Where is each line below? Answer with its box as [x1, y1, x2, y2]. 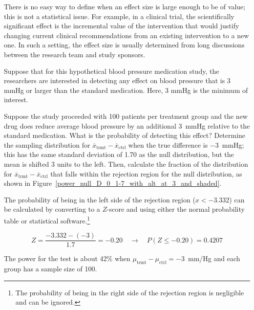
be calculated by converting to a [4, 204, 100, 214]
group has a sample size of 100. [4, 263, 97, 273]
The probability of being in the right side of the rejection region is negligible [15, 287, 244, 297]
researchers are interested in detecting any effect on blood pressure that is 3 [4, 75, 231, 86]
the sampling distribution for [4, 139, 90, 150]
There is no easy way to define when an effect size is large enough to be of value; [4, 1, 246, 11]
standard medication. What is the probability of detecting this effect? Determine [4, 130, 246, 140]
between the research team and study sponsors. [4, 49, 146, 59]
